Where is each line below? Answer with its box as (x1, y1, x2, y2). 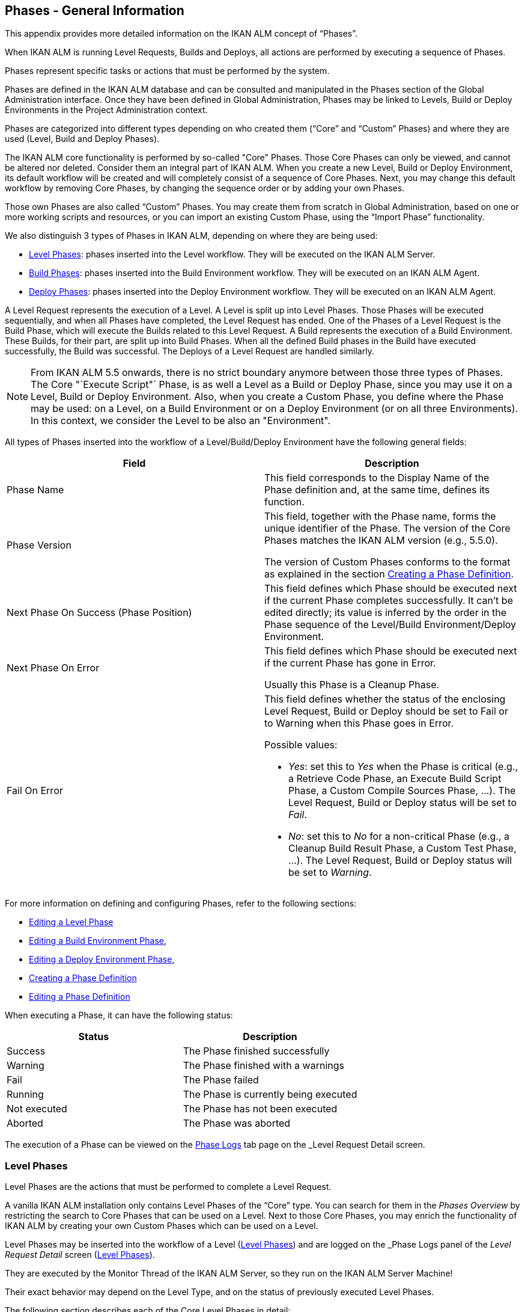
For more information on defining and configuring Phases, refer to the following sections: (5, 898, 357, 909)
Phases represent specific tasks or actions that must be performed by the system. (5, 66, 330, 76)
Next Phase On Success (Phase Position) (7, 606, 192, 619)
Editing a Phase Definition (29, 991, 130, 1002)
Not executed (7, 1103, 67, 1115)
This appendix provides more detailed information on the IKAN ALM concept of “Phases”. (5, 28, 358, 39)
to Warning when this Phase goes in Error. (264, 717, 454, 730)
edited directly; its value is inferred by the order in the (264, 606, 507, 619)
